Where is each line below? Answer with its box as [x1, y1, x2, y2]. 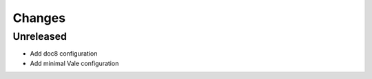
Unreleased [12, 30, 67, 43]
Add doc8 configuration [30, 49, 98, 58]
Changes [12, 10, 65, 25]
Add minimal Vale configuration [30, 59, 119, 67]
